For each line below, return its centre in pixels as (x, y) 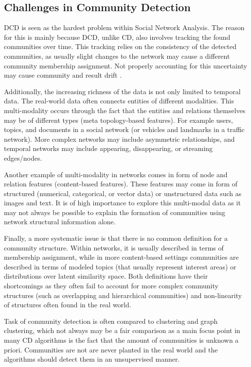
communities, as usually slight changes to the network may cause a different (117, 56)
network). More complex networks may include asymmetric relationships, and (119, 139)
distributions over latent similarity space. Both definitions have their (106, 276)
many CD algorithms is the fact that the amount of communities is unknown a (121, 340)
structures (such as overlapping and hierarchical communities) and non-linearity (123, 295)
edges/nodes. (23, 158)
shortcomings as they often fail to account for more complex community (111, 286)
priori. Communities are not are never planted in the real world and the (111, 349)
